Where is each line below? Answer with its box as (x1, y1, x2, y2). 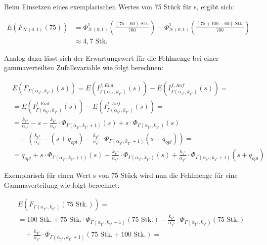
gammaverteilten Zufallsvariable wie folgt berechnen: (4, 62, 164, 73)
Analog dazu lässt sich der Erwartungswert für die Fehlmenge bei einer (4, 52, 219, 63)
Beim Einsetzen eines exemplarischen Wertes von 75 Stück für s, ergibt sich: (4, 1, 234, 11)
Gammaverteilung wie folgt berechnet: (4, 179, 120, 190)
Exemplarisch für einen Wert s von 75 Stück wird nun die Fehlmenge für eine (4, 169, 238, 180)
